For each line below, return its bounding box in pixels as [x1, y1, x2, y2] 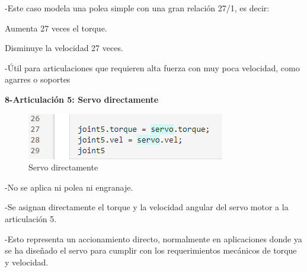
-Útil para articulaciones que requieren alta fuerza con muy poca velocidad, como [5, 61, 300, 74]
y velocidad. [5, 255, 49, 268]
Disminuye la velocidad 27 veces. [5, 42, 123, 54]
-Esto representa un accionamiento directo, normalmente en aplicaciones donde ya [5, 232, 302, 245]
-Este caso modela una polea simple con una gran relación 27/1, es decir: [5, 2, 270, 14]
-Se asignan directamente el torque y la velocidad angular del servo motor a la [5, 201, 289, 213]
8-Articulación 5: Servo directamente [5, 93, 159, 105]
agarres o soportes [5, 73, 71, 86]
